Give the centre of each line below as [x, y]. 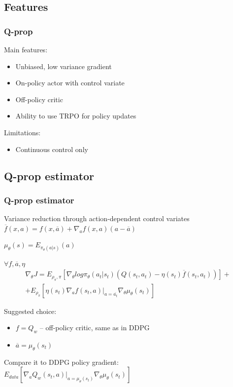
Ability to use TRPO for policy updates [76, 116]
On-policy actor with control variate [70, 83]
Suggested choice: [30, 311]
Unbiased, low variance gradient [64, 66]
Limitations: [22, 132]
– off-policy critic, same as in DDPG [95, 328]
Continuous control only [52, 149]
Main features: [26, 49]
